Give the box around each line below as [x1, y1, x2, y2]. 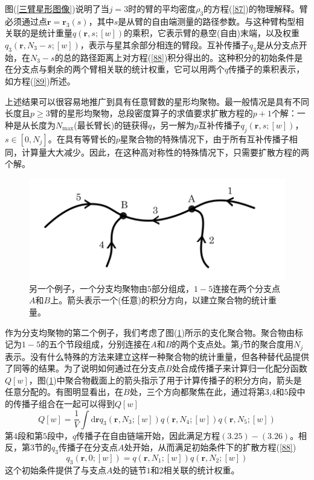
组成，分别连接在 [83, 338, 151, 350]
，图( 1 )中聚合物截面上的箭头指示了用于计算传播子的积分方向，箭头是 [28, 373, 302, 386]
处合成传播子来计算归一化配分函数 [171, 362, 307, 374]
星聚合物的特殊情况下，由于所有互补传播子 [120, 132, 289, 145]
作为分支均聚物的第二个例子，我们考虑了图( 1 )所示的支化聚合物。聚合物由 [5, 326, 295, 338]
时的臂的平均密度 [128, 2, 196, 14]
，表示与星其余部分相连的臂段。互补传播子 [80, 38, 249, 51]
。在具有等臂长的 [48, 132, 116, 145]
